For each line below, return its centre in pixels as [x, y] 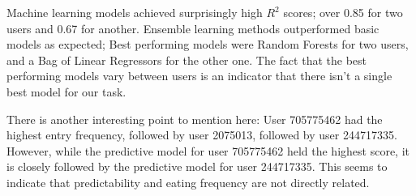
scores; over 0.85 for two [343, 12]
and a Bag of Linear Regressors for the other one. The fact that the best [187, 60]
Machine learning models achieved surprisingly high [135, 12]
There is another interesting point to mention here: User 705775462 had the [195, 119]
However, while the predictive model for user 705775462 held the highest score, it [208, 150]
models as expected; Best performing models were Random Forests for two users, [208, 44]
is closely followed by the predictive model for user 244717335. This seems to [197, 166]
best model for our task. [66, 91]
